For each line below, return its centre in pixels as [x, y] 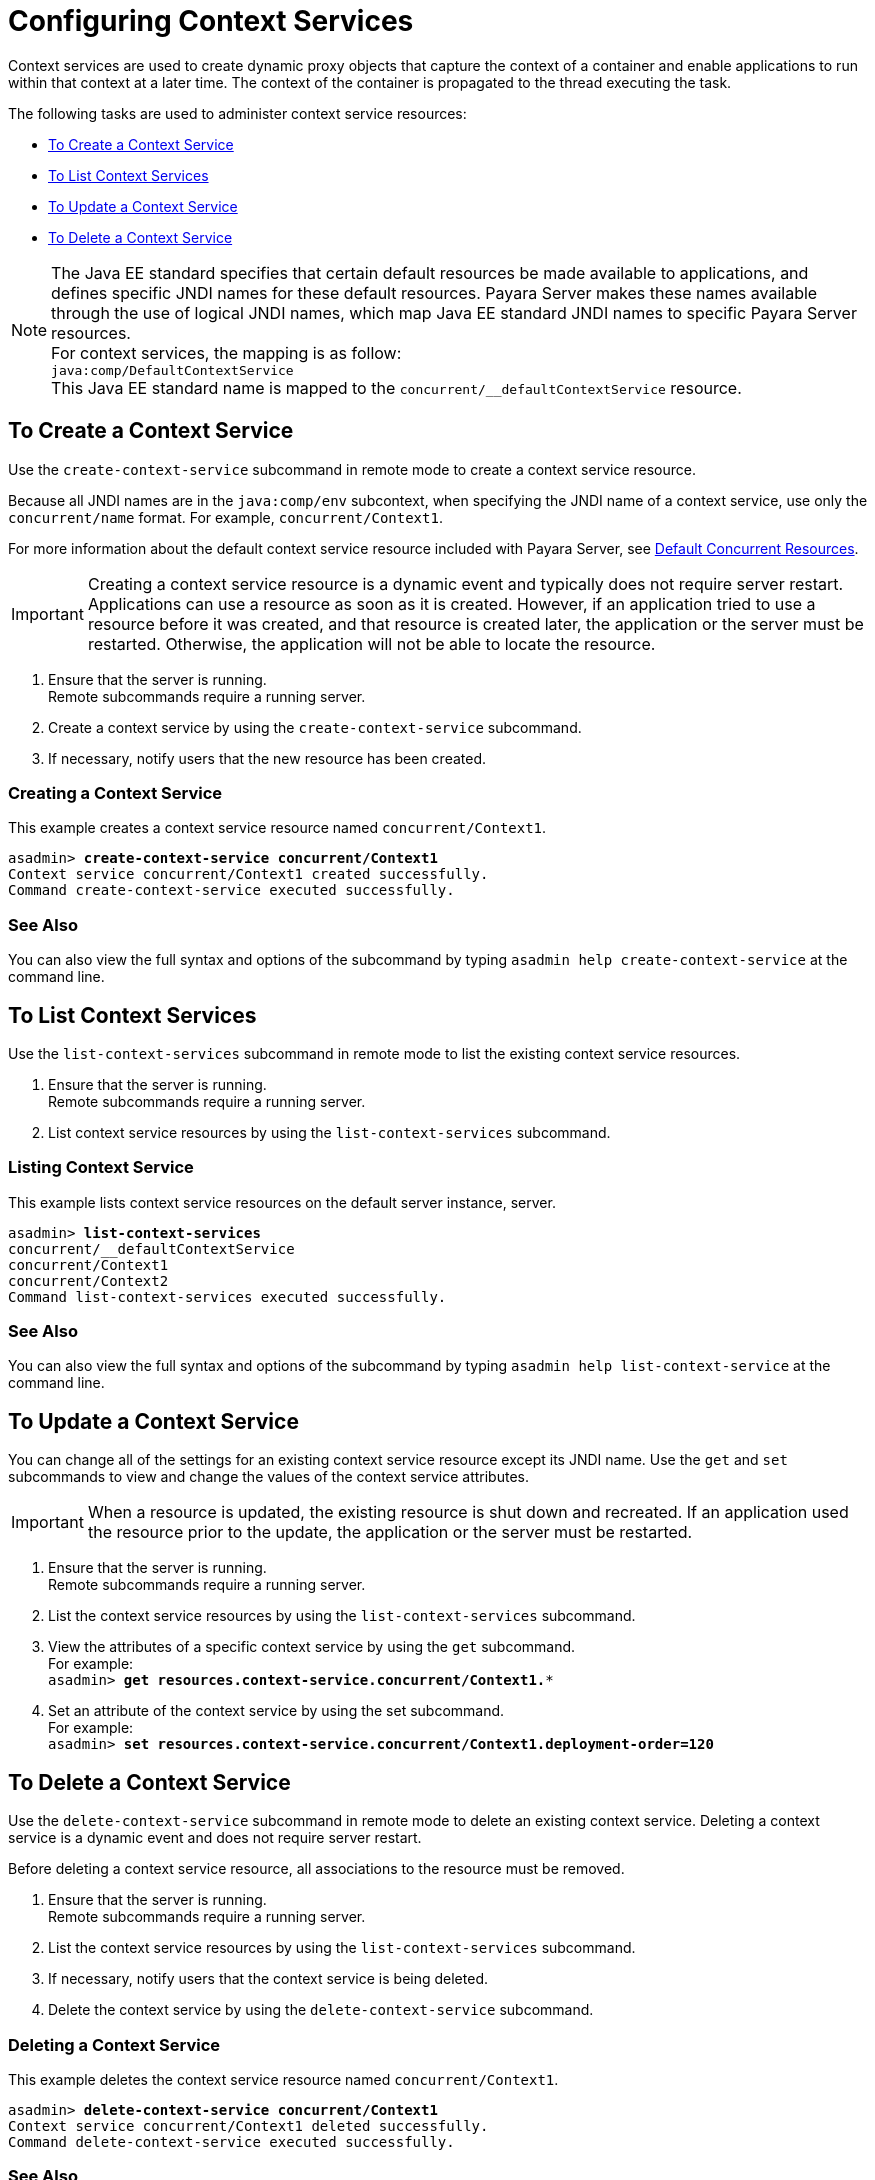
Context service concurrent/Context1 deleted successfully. [248, 2125]
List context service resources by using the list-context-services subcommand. [329, 1132]
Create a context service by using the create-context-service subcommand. [315, 727]
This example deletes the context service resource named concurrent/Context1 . [283, 2079]
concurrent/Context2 [88, 1280]
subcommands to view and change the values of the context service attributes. [269, 1477]
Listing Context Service [101, 1167]
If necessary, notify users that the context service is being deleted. [268, 1979]
